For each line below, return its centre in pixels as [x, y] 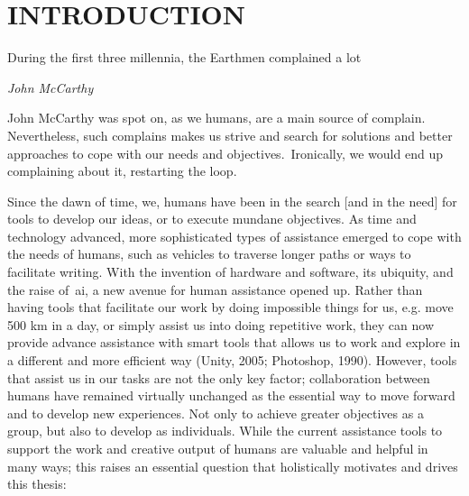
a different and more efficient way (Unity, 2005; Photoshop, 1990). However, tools [232, 360]
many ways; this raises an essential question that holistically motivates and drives [233, 466]
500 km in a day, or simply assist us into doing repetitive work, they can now [221, 324]
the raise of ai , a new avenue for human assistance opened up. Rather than [215, 289]
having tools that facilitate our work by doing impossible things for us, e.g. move [230, 307]
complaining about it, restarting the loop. [122, 171]
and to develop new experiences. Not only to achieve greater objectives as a [216, 413]
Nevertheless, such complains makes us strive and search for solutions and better [230, 135]
